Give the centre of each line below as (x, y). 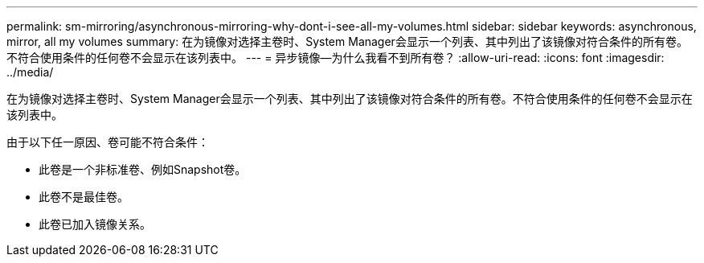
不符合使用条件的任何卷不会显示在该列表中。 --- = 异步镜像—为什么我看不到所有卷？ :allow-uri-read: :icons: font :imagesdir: (336, 58)
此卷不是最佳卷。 (84, 197)
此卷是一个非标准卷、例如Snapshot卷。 (143, 169)
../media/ (30, 72)
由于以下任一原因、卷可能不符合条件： (108, 142)
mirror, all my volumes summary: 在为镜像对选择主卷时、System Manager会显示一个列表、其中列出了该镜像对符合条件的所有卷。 (347, 41)
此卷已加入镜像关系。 (95, 224)
